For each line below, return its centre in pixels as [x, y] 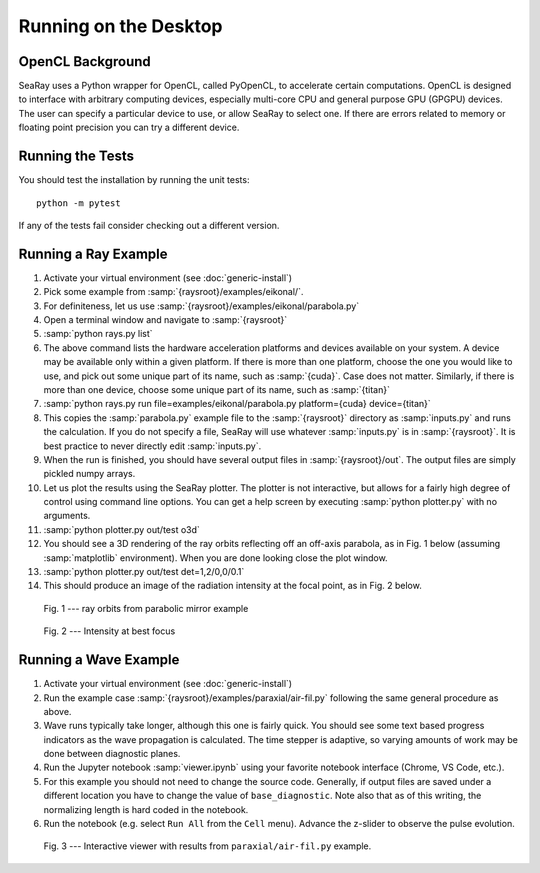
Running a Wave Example [99, 660]
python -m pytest [78, 203]
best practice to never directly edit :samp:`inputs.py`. [152, 446]
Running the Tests [76, 156]
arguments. [67, 516]
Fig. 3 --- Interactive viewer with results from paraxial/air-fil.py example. [207, 846]
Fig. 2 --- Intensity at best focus [109, 631]
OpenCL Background [85, 61]
